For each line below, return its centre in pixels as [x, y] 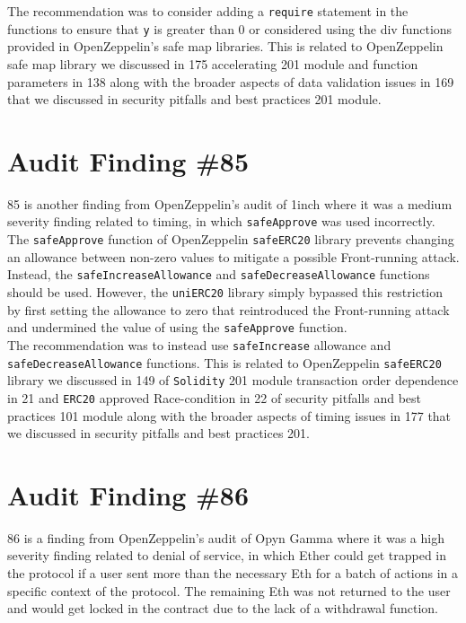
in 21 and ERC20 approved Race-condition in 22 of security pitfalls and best [214, 397]
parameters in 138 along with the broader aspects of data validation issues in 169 [231, 81]
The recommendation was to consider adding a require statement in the [208, 11]
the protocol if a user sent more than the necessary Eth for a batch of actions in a [233, 573]
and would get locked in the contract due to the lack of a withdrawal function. [223, 608]
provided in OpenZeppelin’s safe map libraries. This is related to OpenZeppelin [225, 46]
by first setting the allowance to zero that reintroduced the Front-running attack [229, 309]
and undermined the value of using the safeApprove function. [177, 327]
